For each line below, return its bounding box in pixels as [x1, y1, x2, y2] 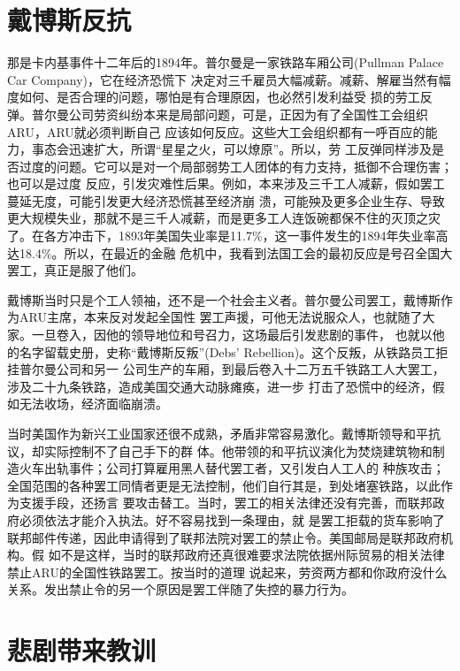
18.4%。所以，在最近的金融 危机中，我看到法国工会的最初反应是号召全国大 [19, 243, 453, 262]
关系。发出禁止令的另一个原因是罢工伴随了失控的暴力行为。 [7, 580, 354, 599]
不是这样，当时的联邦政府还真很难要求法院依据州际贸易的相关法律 [60, 545, 445, 564]
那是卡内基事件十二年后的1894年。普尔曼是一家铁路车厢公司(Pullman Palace [7, 53, 444, 72]
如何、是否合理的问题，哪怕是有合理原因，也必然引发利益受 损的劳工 [19, 88, 420, 106]
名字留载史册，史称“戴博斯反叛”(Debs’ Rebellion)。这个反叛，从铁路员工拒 [19, 342, 448, 361]
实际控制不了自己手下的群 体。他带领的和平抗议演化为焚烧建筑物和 [43, 441, 433, 460]
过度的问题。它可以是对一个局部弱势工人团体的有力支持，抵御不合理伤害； [19, 156, 453, 175]
